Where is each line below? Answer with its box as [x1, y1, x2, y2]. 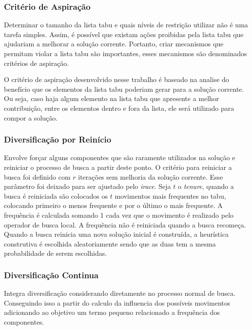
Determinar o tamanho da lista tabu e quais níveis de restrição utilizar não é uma [4, 20, 248, 30]
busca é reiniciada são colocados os [4, 190, 108, 201]
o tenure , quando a [177, 181, 234, 191]
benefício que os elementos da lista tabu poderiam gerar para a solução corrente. [4, 83, 244, 94]
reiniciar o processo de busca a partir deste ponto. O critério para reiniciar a [4, 162, 232, 172]
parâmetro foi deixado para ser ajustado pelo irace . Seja [4, 181, 171, 191]
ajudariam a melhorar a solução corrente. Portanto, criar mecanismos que [4, 39, 224, 49]
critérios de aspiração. [4, 58, 69, 68]
